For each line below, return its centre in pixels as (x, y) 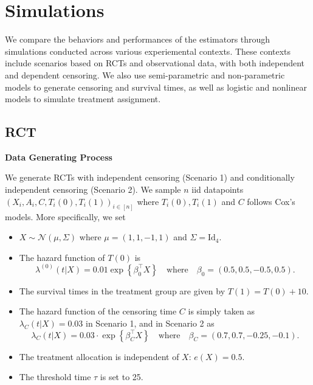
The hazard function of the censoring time (98, 311)
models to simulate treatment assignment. (83, 99)
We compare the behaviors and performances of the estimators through (138, 39)
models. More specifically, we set (65, 216)
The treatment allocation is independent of (99, 356)
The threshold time (55, 377)
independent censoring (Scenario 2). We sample (93, 189)
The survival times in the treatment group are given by (122, 290)
